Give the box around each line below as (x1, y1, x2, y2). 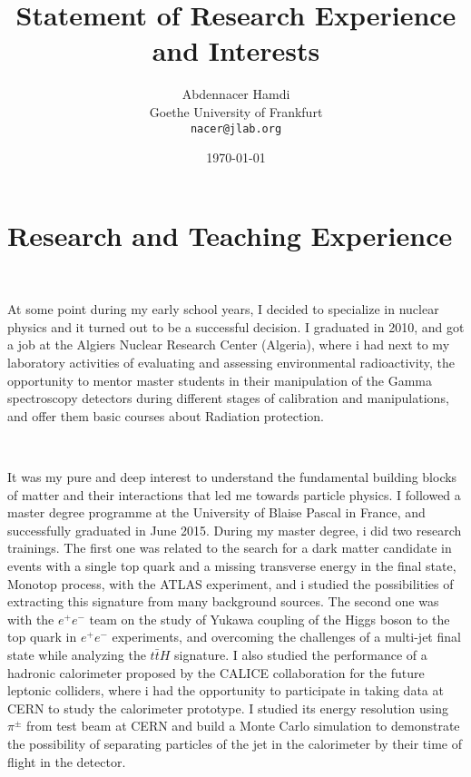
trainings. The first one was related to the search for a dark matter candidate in (7, 538, 452, 557)
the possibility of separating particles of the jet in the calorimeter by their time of (7, 733, 463, 752)
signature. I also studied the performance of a (174, 644, 427, 664)
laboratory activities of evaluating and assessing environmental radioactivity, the (7, 353, 455, 372)
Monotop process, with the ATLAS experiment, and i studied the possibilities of (7, 574, 454, 593)
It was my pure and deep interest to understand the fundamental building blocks (7, 467, 457, 487)
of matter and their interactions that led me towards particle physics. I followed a (7, 485, 461, 504)
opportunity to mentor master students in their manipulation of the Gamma (7, 370, 432, 389)
